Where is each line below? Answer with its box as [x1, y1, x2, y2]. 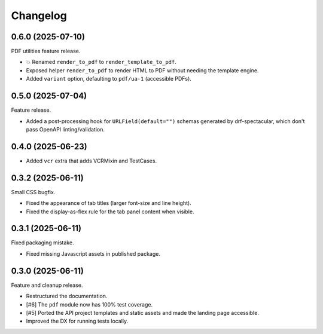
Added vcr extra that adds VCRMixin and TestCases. [26, 157, 157, 164]
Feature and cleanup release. [11, 281, 83, 289]
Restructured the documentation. [26, 293, 108, 300]
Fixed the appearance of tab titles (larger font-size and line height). [26, 200, 191, 207]
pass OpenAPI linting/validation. [26, 125, 105, 133]
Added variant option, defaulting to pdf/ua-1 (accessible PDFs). [26, 75, 191, 82]
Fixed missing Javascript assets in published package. [26, 250, 161, 257]
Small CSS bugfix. [11, 188, 56, 195]
